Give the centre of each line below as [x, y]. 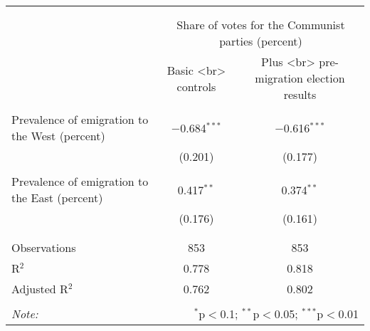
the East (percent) [57, 198]
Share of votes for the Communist [261, 25]
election [326, 78]
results [300, 94]
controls [196, 86]
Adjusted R [40, 289]
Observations [44, 247]
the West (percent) [58, 136]
